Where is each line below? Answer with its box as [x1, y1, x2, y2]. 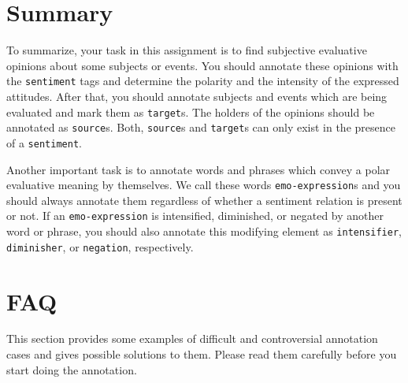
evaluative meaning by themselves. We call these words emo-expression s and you [6, 177, 401, 193]
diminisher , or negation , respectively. [6, 238, 194, 255]
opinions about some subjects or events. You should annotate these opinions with [6, 57, 399, 73]
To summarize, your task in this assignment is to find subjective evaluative [6, 42, 367, 58]
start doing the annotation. [6, 361, 137, 377]
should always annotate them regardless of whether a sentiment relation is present [6, 191, 402, 208]
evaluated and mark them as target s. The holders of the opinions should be [6, 103, 375, 120]
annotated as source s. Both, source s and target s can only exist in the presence [6, 119, 395, 136]
